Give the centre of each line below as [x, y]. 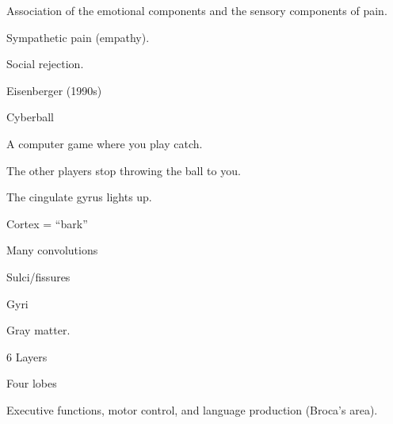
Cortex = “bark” [47, 223]
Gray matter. [38, 330]
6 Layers [27, 356]
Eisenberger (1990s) [54, 90]
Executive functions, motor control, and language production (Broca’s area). [192, 409]
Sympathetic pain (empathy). [78, 37]
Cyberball [30, 117]
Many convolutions [52, 250]
